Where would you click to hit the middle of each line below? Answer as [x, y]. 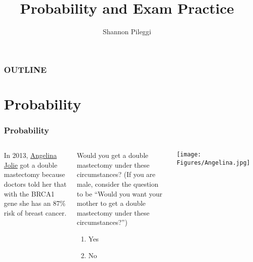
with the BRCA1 [29, 193]
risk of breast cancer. [35, 212]
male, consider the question [118, 184]
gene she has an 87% [35, 203]
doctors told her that [35, 184]
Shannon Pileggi [127, 32]
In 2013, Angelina [31, 155]
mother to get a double [111, 203]
